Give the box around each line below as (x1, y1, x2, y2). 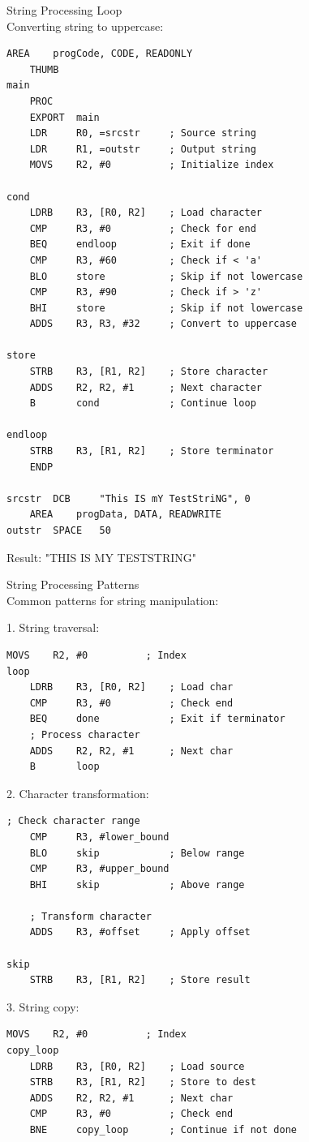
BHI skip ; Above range (29, 878, 245, 891)
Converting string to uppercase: (6, 17, 164, 34)
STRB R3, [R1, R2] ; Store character (29, 366, 268, 378)
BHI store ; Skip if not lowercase (29, 302, 303, 314)
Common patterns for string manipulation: (6, 591, 219, 608)
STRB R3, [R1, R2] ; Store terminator (29, 445, 274, 457)
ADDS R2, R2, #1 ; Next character (29, 381, 262, 393)
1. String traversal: (6, 619, 100, 636)
